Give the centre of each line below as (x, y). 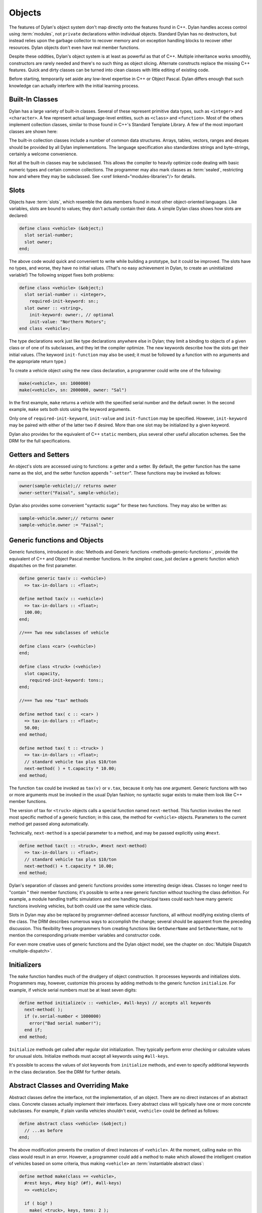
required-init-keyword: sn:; (64, 301)
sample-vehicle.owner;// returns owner (66, 518)
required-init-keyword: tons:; (66, 680)
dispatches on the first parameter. (43, 566)
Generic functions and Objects (56, 540)
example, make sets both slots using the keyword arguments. (70, 410)
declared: (18, 215)
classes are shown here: (33, 131)
